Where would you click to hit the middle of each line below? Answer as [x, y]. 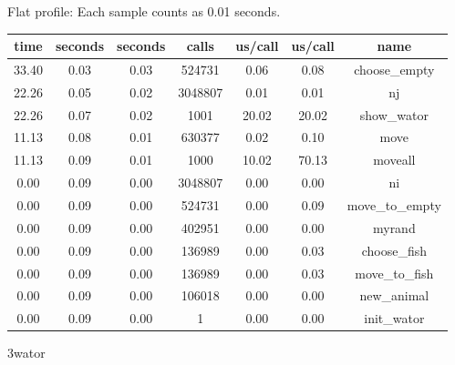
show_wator [394, 114]
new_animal [394, 295]
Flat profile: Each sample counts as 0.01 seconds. [144, 11]
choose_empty [394, 69]
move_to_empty [394, 205]
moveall [394, 160]
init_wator [394, 318]
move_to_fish [394, 273]
